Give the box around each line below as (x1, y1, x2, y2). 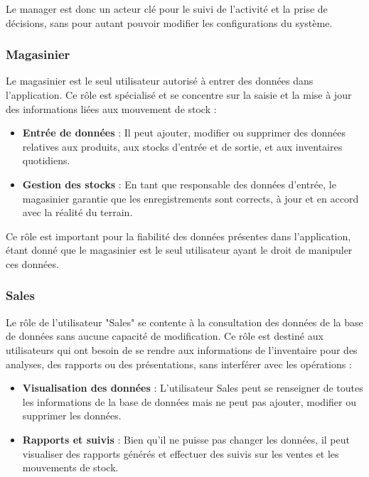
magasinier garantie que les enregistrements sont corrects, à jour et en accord (22, 191, 359, 205)
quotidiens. (22, 153, 70, 168)
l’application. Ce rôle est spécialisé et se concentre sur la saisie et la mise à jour (6, 87, 352, 102)
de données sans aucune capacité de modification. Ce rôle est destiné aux (6, 328, 323, 343)
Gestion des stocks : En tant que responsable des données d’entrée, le (22, 176, 336, 191)
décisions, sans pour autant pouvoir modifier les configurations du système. (6, 15, 333, 30)
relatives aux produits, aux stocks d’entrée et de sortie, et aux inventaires (22, 139, 343, 154)
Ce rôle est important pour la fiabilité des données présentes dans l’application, (6, 228, 351, 243)
